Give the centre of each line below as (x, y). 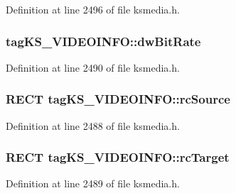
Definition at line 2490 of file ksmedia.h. (93, 67)
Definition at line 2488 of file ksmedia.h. (93, 125)
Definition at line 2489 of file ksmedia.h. (93, 183)
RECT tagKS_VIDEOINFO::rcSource (118, 99)
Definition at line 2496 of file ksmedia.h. (93, 9)
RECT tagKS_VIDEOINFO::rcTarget (118, 157)
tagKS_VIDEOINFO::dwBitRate (103, 41)
